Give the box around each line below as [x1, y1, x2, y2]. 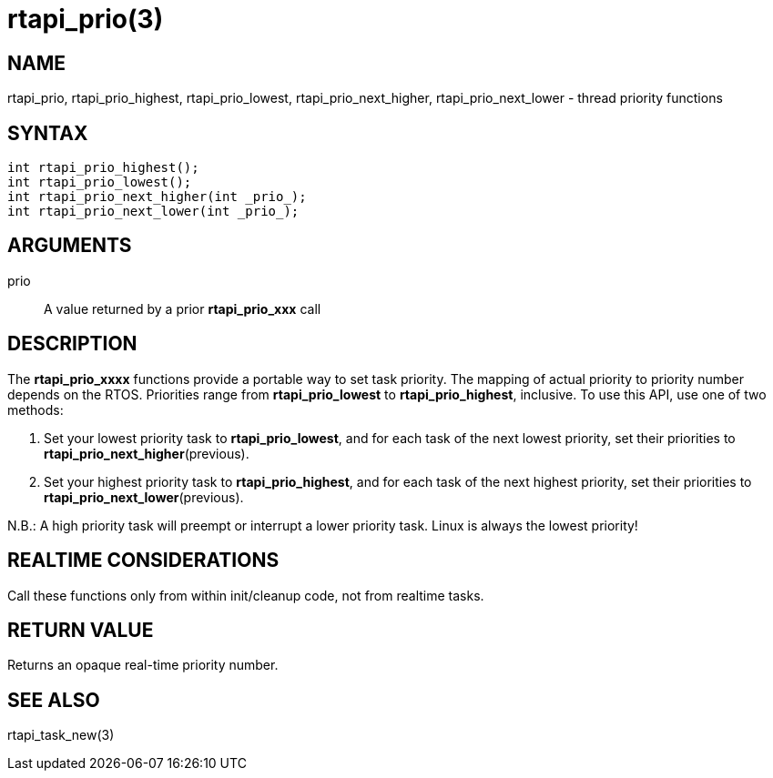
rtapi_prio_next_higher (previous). [44, 445, 249, 461]
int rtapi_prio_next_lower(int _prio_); [7, 204, 300, 219]
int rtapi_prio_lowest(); [7, 175, 192, 190]
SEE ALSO [7, 688, 100, 712]
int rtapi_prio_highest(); [7, 160, 199, 176]
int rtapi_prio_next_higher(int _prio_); [7, 189, 307, 205]
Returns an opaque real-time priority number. [7, 657, 279, 673]
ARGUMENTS [7, 234, 132, 258]
